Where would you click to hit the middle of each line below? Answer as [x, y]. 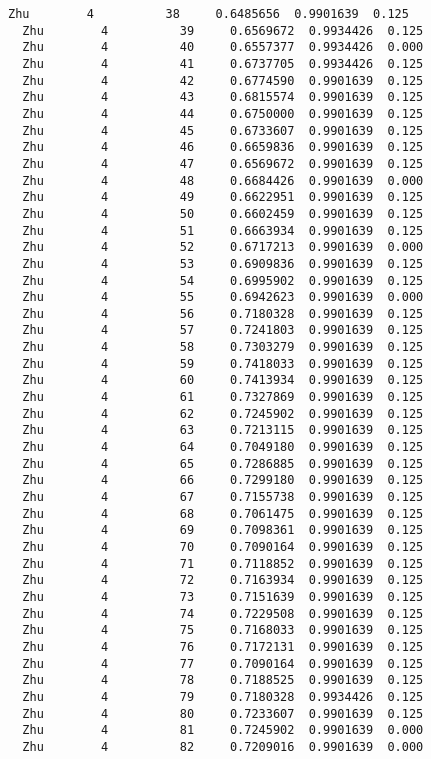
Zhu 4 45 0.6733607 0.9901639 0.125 [223, 130]
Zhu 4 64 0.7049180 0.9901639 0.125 [223, 447]
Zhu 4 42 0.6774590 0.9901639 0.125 [223, 80]
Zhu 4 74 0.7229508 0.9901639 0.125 [223, 613]
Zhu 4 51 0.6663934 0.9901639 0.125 [223, 230]
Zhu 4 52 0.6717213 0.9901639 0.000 [223, 247]
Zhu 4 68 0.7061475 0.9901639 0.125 [223, 513]
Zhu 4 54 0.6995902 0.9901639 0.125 [223, 280]
